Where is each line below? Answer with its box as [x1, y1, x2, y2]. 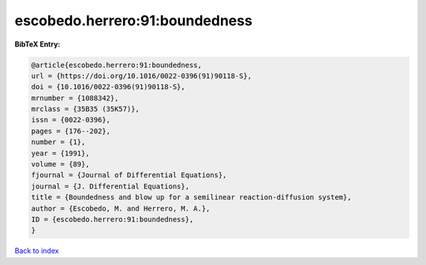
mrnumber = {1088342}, [31, 93, 119, 103]
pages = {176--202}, [31, 126, 110, 136]
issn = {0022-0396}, [31, 115, 110, 125]
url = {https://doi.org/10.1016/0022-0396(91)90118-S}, [31, 71, 252, 80]
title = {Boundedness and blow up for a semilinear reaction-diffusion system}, [31, 193, 352, 202]
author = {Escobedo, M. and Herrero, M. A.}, [31, 203, 211, 213]
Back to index [14, 246, 59, 256]
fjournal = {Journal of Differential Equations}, [31, 170, 227, 180]
